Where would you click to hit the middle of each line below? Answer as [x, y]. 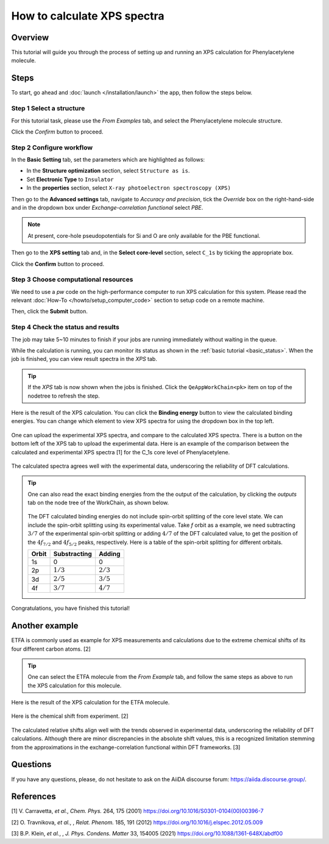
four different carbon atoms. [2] [51, 649]
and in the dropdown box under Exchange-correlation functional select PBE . [107, 207]
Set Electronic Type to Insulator [70, 179]
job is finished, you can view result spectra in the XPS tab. [84, 359]
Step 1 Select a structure [48, 109]
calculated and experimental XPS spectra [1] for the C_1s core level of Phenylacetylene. [121, 452]
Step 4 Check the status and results [65, 327]
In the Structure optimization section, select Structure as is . [108, 171]
